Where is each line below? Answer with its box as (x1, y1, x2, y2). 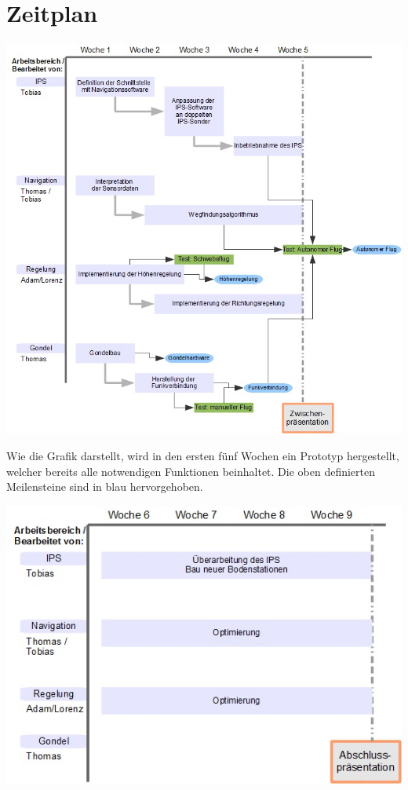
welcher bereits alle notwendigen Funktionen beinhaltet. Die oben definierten (6, 463, 376, 479)
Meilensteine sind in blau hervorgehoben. (6, 478, 203, 495)
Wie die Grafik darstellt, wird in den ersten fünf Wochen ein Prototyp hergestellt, (6, 448, 399, 464)
